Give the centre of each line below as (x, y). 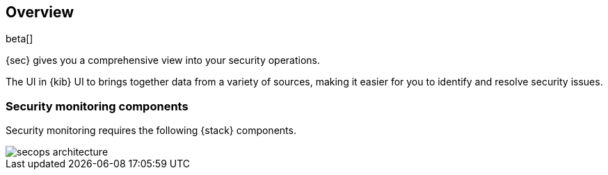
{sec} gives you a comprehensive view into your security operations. (163, 60)
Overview (40, 12)
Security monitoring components (97, 106)
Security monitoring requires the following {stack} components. (151, 131)
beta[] (19, 39)
